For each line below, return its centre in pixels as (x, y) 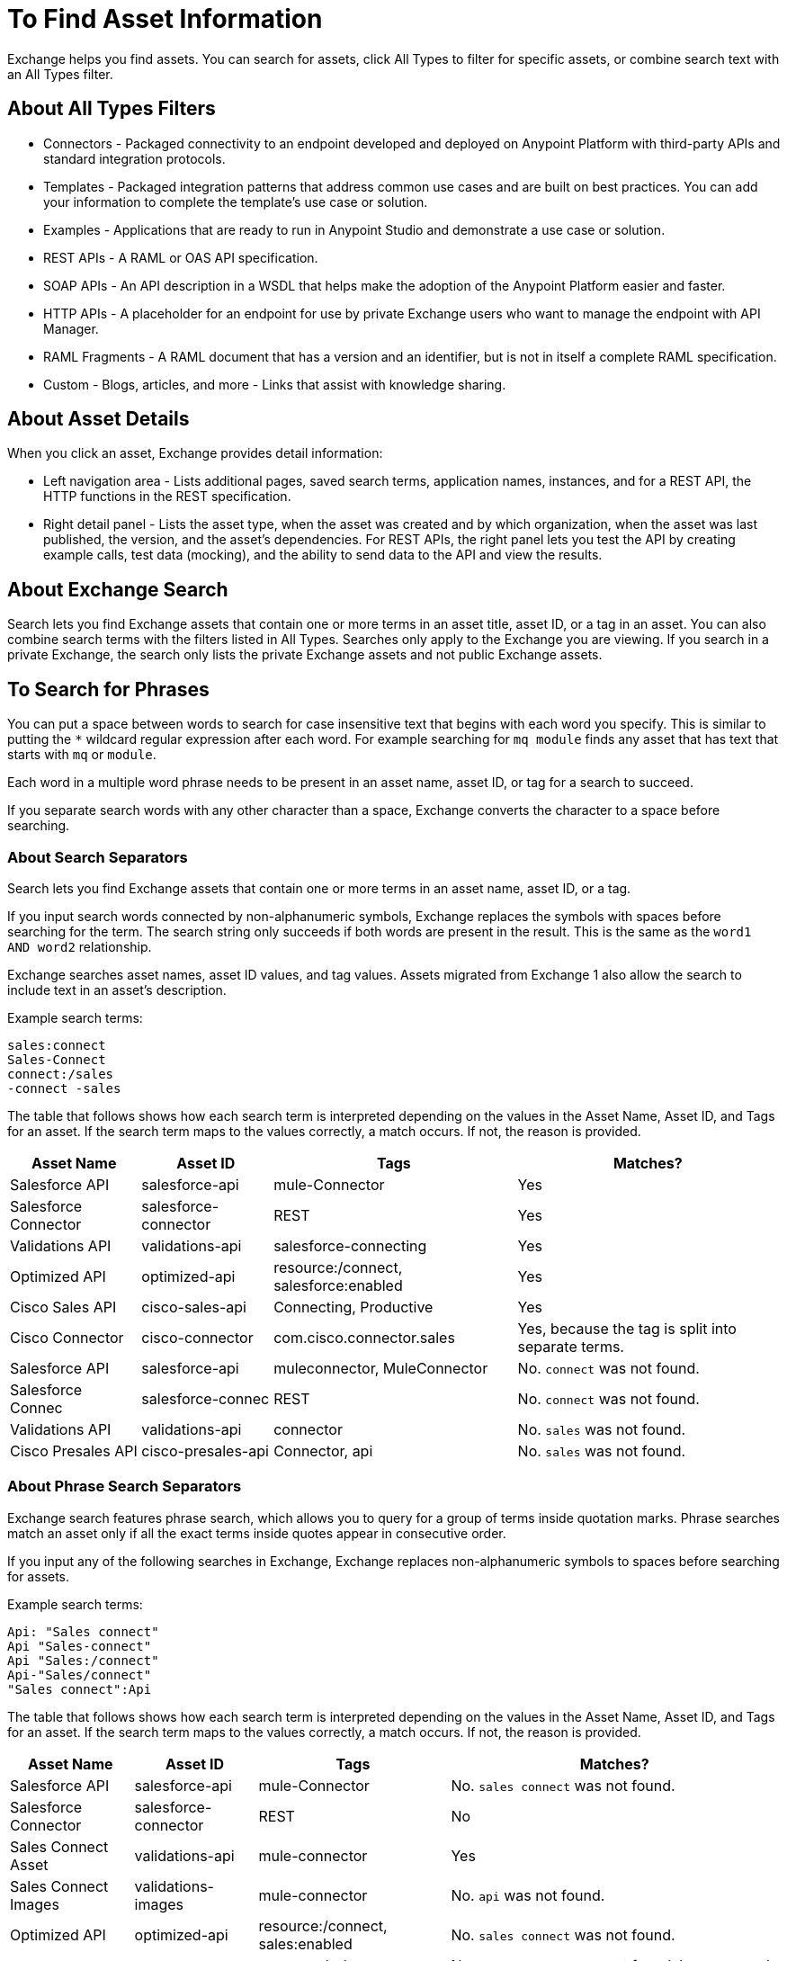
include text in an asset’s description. (117, 989)
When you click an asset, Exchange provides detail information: (195, 453)
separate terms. (571, 1346)
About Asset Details (98, 419)
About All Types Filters (112, 109)
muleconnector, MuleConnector (381, 1368)
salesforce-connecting (350, 1245)
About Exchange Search (118, 589)
